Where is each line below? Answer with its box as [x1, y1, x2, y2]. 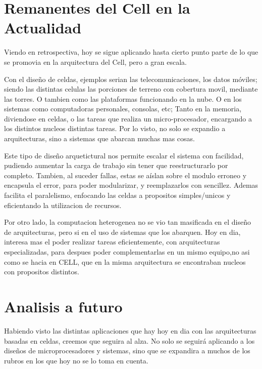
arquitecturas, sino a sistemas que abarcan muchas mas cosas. [4, 133, 195, 144]
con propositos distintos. [4, 266, 79, 277]
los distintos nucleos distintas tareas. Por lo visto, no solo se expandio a [4, 123, 226, 134]
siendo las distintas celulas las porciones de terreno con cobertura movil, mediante [4, 84, 258, 94]
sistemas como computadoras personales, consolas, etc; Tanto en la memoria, [4, 103, 242, 114]
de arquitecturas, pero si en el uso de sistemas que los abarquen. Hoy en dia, [4, 226, 241, 237]
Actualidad [4, 17, 82, 38]
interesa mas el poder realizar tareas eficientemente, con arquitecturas [4, 236, 220, 247]
